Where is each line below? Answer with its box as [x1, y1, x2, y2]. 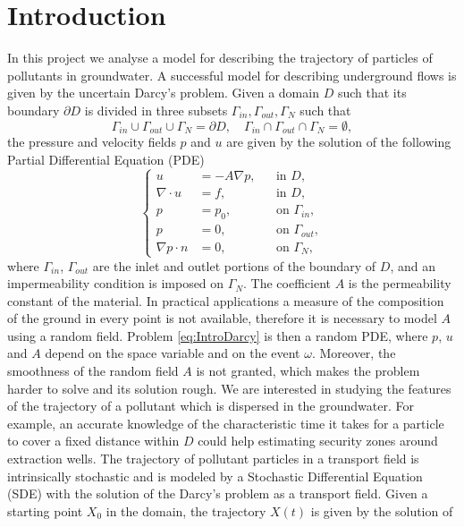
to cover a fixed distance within [7, 431, 180, 450]
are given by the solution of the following [226, 132, 451, 150]
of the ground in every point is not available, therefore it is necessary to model [7, 309, 437, 327]
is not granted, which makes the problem [196, 361, 420, 380]
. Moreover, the [311, 344, 396, 362]
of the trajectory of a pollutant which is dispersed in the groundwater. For [7, 396, 414, 415]
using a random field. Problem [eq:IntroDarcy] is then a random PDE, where [7, 326, 428, 344]
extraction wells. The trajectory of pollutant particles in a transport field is [7, 449, 419, 468]
